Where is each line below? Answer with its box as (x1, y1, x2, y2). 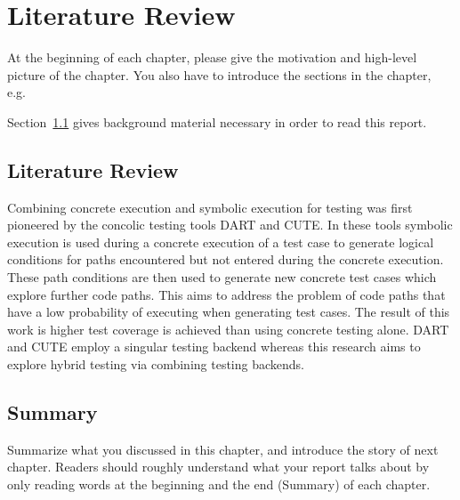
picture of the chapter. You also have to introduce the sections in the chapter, (7, 65, 432, 84)
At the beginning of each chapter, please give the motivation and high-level (7, 48, 417, 67)
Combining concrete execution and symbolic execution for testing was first (7, 198, 413, 216)
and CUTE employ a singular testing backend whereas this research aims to (7, 337, 421, 356)
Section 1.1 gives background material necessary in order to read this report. (7, 112, 427, 131)
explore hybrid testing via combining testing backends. (7, 355, 304, 374)
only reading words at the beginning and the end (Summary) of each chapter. (7, 475, 431, 494)
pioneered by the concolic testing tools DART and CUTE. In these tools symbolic (7, 215, 453, 234)
